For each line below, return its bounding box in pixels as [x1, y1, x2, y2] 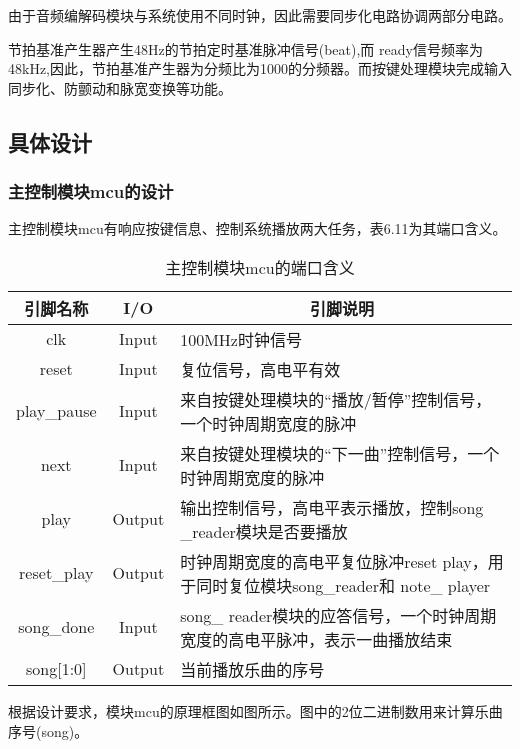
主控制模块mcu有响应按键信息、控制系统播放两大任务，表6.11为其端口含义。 [8, 218, 507, 239]
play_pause [16, 399, 97, 423]
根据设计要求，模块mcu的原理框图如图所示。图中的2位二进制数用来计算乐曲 [8, 700, 503, 721]
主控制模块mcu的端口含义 [165, 255, 355, 279]
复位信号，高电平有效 [180, 357, 341, 381]
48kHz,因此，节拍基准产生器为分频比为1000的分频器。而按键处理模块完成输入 [8, 58, 512, 79]
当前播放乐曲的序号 [180, 657, 325, 681]
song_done [18, 615, 95, 639]
